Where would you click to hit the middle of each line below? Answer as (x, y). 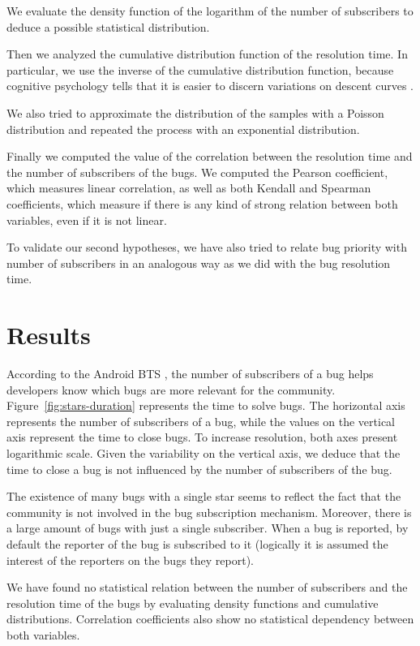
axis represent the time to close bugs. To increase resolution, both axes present (202, 437)
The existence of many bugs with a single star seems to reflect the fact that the (204, 496)
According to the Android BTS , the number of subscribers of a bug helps (190, 374)
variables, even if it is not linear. (87, 220)
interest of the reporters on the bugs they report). (130, 560)
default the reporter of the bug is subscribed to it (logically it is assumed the (197, 543)
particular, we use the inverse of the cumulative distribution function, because (200, 69)
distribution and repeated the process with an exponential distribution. (183, 129)
